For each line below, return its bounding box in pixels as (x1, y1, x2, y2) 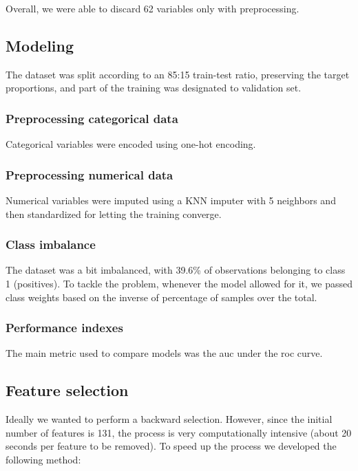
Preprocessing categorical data (6, 109, 178, 127)
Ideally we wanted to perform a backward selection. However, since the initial (6, 412, 333, 426)
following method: (6, 452, 81, 466)
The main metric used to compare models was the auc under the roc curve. (6, 346, 323, 360)
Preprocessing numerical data (6, 166, 173, 183)
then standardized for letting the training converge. (6, 206, 222, 221)
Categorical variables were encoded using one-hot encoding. (6, 137, 256, 151)
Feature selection (6, 380, 129, 401)
